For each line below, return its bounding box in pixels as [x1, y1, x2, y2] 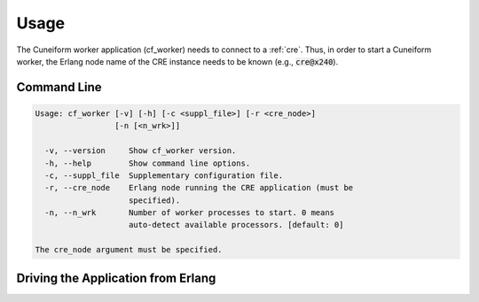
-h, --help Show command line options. [44, 158, 251, 168]
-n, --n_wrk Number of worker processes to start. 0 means [44, 208, 335, 218]
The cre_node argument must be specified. [35, 244, 223, 255]
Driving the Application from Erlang [16, 270, 216, 285]
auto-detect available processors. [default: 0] [129, 220, 344, 230]
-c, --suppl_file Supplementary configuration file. [44, 170, 284, 181]
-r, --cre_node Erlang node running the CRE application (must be [44, 182, 354, 193]
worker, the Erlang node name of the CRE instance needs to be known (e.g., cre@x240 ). [16, 56, 339, 66]
